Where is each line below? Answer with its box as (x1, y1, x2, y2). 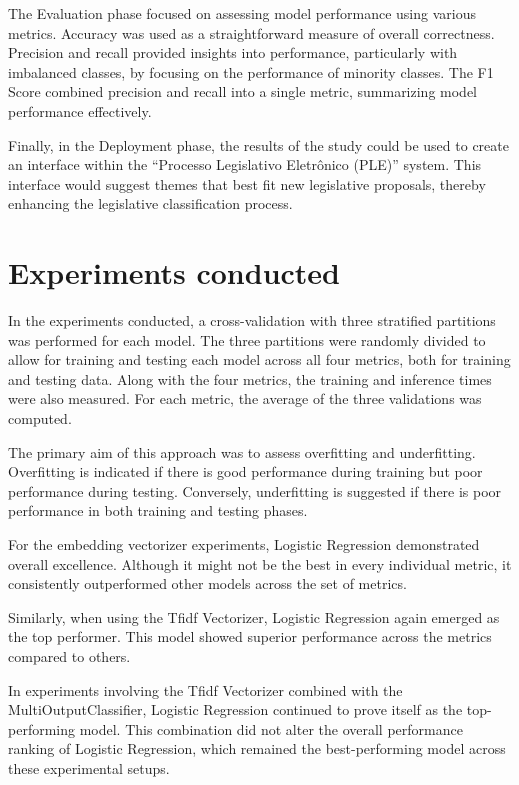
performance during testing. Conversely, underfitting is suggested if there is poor (8, 480, 502, 501)
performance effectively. (8, 100, 152, 121)
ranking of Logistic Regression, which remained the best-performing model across (8, 738, 506, 759)
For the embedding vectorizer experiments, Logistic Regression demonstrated (8, 534, 480, 554)
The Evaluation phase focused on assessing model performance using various (8, 3, 476, 23)
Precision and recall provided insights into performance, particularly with (8, 42, 458, 63)
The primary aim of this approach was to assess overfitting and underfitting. (8, 441, 476, 462)
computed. (8, 408, 72, 429)
